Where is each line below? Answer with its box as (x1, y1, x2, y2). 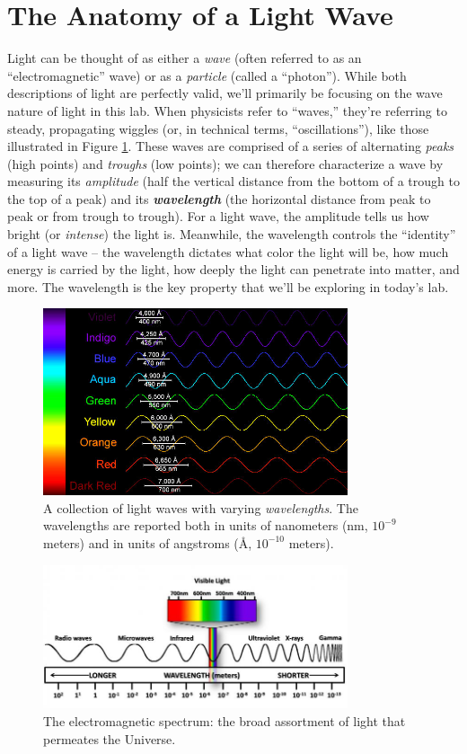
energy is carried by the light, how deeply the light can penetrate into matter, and (7, 260, 460, 279)
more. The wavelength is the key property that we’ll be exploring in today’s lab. (7, 277, 449, 296)
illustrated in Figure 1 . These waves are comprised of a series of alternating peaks (7, 137, 454, 155)
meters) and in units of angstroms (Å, (43, 533, 252, 552)
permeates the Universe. (43, 729, 176, 748)
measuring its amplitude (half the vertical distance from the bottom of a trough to (7, 172, 460, 191)
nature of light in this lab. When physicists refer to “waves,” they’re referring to (7, 101, 447, 120)
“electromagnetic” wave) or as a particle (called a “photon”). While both (7, 66, 407, 84)
